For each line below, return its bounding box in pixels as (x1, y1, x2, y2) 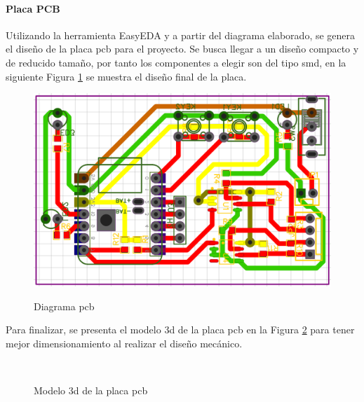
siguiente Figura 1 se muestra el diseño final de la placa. (6, 69, 247, 83)
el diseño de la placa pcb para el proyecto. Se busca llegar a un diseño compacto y (6, 41, 359, 56)
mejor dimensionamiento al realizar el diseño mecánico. (6, 335, 243, 350)
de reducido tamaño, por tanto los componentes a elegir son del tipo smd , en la (6, 55, 346, 69)
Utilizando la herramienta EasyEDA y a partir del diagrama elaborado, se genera (6, 27, 356, 42)
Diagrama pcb (34, 298, 95, 313)
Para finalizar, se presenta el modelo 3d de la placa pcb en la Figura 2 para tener (6, 322, 355, 337)
